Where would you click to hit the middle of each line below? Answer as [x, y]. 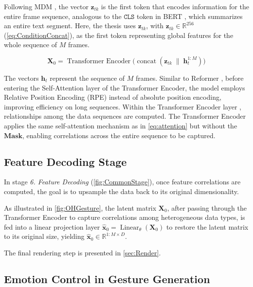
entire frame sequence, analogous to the [63, 16]
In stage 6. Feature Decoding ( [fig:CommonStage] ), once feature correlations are [122, 182]
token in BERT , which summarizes [190, 16]
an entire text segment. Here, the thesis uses [70, 26]
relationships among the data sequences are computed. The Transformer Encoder [125, 116]
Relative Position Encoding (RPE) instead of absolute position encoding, [113, 97]
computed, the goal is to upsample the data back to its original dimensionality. [121, 191]
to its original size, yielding [44, 236]
